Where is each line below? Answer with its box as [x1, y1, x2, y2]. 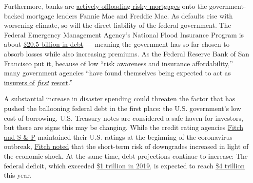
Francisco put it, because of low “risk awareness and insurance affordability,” [4, 58, 233, 68]
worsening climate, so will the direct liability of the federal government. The [4, 20, 231, 30]
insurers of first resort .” [4, 77, 73, 87]
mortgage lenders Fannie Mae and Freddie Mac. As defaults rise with [26, 10, 233, 20]
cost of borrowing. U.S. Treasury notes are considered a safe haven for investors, [4, 112, 243, 123]
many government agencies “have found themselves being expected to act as [4, 68, 231, 78]
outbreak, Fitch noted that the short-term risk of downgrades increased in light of [4, 141, 249, 151]
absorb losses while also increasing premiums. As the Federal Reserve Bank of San [4, 48, 250, 58]
